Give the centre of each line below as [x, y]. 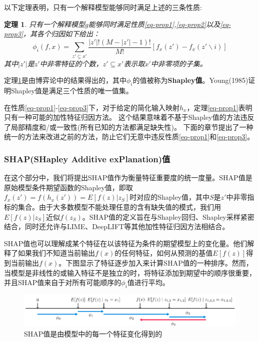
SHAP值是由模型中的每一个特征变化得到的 [93, 333]
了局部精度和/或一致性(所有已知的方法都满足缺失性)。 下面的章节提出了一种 [129, 127]
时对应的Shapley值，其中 [170, 197]
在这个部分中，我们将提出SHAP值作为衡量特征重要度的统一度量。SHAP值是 [128, 177]
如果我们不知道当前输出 [56, 253]
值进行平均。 [148, 282]
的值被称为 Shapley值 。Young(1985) [190, 80]
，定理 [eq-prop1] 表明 [219, 107]
